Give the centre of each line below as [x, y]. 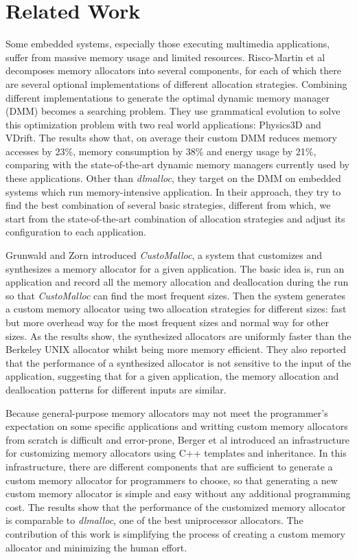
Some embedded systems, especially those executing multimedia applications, [168, 44]
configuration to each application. [76, 232]
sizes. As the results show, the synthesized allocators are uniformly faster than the [178, 335]
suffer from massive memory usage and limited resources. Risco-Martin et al [165, 57]
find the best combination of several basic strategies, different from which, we [168, 205]
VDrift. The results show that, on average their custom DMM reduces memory [171, 138]
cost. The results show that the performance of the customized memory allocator [176, 506]
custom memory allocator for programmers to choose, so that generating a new [172, 480]
